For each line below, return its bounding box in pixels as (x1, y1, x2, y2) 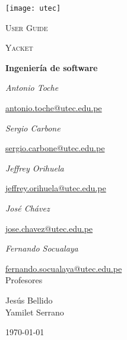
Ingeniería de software (5, 61, 98, 73)
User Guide (5, 21, 48, 33)
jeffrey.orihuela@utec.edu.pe (5, 182, 106, 194)
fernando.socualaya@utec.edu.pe (5, 262, 122, 274)
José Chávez (5, 202, 50, 214)
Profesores (5, 274, 43, 286)
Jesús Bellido (5, 293, 53, 306)
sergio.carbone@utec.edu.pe (5, 142, 105, 154)
